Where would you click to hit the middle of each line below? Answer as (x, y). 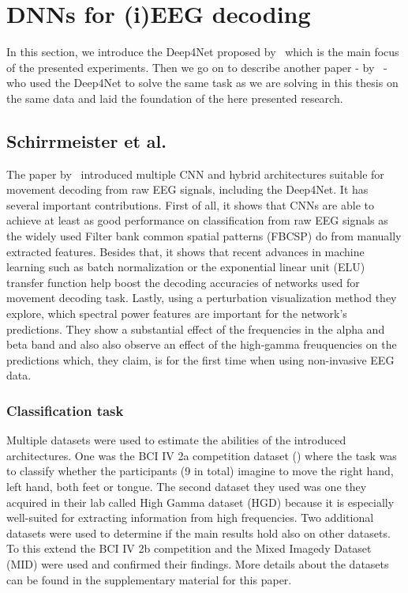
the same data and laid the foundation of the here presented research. (175, 98)
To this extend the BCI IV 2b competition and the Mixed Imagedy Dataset (189, 548)
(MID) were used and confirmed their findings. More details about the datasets (198, 563)
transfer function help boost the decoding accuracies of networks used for (183, 282)
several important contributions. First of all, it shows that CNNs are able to (190, 204)
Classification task (65, 410)
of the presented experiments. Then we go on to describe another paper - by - (197, 67)
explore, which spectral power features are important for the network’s (177, 313)
